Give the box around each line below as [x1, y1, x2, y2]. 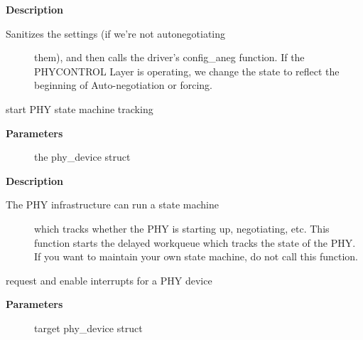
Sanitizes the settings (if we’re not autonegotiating [6, 26, 226, 41]
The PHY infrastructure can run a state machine [6, 197, 219, 212]
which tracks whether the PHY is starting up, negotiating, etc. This [34, 221, 330, 235]
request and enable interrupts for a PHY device [6, 272, 212, 287]
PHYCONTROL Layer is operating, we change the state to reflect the [34, 63, 340, 78]
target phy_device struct [34, 320, 143, 335]
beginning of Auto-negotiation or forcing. [34, 78, 212, 92]
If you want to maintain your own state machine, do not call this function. [34, 249, 358, 264]
